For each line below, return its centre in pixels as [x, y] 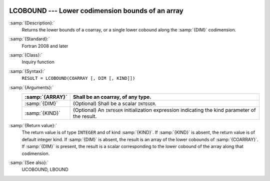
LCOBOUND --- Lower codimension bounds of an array [96, 11]
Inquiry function [38, 62]
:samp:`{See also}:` [29, 163]
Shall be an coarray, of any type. [112, 97]
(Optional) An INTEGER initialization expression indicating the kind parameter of [164, 110]
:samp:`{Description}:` [32, 23]
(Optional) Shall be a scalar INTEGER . [115, 104]
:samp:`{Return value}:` [33, 126]
